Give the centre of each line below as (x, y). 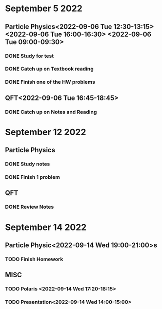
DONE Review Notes (30, 207)
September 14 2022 (46, 227)
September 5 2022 (44, 9)
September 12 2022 (46, 132)
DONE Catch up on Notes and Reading (51, 112)
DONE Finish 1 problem (32, 177)
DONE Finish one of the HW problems (50, 82)
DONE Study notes (28, 164)
